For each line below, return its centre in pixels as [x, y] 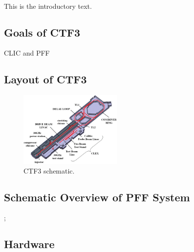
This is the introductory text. [48, 6]
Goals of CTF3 [42, 32]
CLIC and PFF [27, 52]
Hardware [29, 243]
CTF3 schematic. [49, 170]
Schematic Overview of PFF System [97, 197]
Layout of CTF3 [45, 79]
